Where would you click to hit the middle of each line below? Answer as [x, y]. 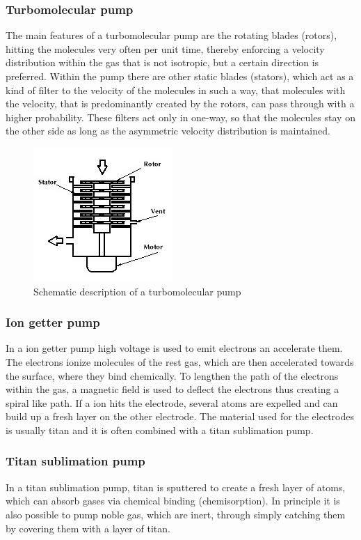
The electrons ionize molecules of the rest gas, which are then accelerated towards [180, 361]
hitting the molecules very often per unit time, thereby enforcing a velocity [165, 48]
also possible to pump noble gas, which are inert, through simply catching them [176, 514]
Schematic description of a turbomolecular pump [137, 291]
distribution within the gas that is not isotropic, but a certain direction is [162, 62]
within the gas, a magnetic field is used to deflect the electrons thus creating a [173, 389]
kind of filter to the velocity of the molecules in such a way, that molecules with [176, 90]
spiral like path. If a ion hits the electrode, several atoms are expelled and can [172, 402]
